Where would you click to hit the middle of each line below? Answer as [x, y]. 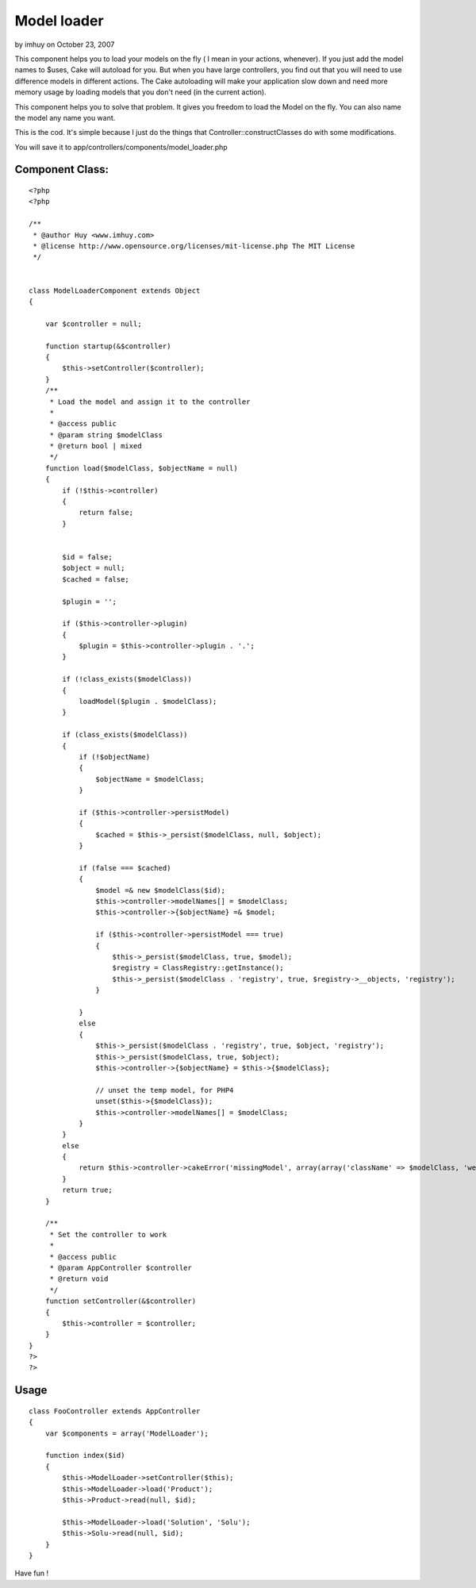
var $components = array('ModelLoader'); [127, 1433]
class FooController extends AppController [115, 1411]
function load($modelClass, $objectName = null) [141, 468]
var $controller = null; [93, 324]
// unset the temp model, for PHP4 [165, 1090]
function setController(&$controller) [121, 1301]
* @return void [79, 1279]
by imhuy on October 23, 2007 [65, 44]
